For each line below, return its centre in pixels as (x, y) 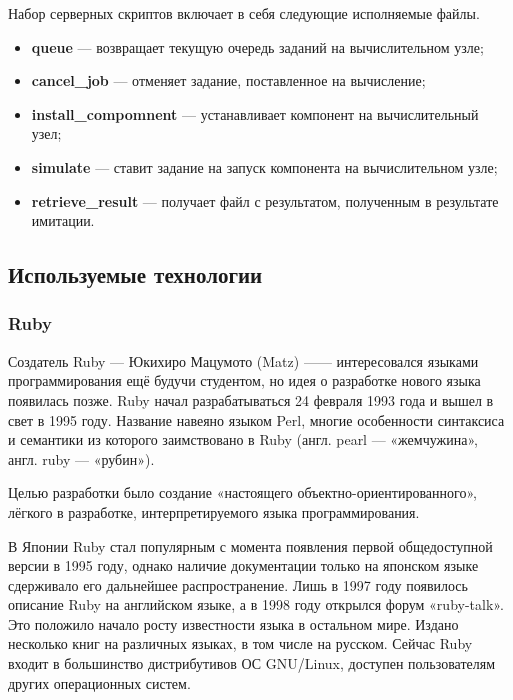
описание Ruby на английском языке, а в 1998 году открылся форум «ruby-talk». (256, 604)
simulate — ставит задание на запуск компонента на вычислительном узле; (264, 166)
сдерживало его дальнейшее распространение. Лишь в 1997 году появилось (238, 584)
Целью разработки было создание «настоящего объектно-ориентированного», (242, 492)
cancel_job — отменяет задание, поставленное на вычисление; (228, 80)
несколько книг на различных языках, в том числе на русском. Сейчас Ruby (240, 643)
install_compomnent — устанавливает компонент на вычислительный (255, 113)
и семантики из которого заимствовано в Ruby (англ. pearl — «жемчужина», (243, 439)
